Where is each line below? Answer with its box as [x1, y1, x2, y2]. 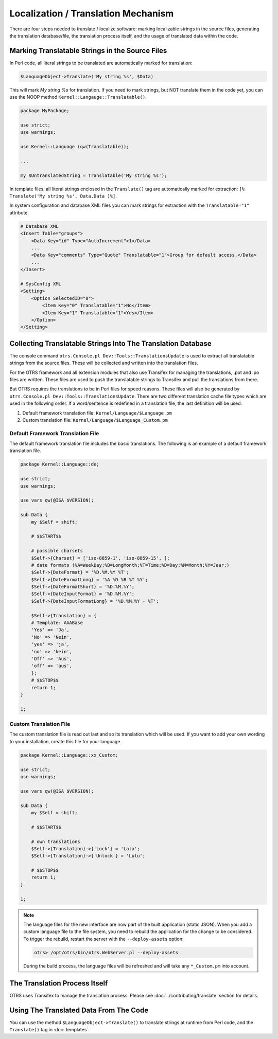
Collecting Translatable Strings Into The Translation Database [9, 339, 212, 348]
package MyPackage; [20, 108, 69, 114]
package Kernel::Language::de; [20, 461, 100, 468]
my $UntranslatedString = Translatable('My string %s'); [20, 172, 167, 178]
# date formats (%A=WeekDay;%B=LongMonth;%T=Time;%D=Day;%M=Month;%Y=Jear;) [31, 562, 230, 568]
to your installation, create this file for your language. [9, 738, 122, 744]
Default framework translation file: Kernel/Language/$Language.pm [22, 409, 172, 416]
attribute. [9, 209, 29, 216]
